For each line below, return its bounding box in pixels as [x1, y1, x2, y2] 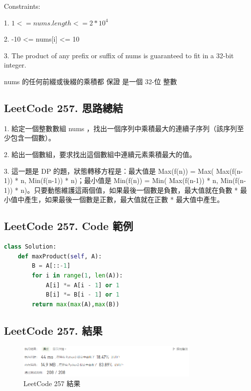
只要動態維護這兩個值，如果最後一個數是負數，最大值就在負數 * [34, 184, 238, 195]
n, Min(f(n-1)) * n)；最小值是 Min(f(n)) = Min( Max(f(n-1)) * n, [21, 175, 218, 185]
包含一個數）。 [10, 133, 55, 143]
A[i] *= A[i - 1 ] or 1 [45, 281, 120, 289]
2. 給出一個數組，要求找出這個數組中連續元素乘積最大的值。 [4, 149, 196, 159]
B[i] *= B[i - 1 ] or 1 [45, 291, 120, 299]
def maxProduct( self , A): [18, 253, 102, 260]
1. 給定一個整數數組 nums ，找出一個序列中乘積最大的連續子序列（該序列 [4, 123, 237, 133]
